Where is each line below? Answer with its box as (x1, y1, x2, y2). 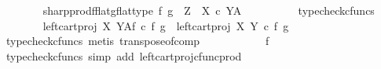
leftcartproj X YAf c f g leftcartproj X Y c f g (42, 17, 289, 33)
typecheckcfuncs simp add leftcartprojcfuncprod (5, 47, 242, 64)
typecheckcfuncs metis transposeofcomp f (5, 33, 269, 49)
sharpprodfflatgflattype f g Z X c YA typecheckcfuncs (42, 2, 375, 18)
